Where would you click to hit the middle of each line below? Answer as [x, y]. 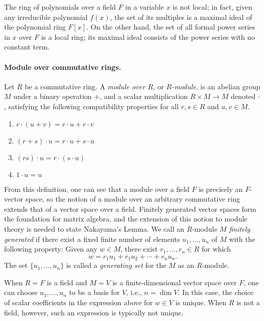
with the [242, 239]
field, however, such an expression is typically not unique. [94, 312]
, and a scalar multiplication [144, 96]
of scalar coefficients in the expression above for [78, 302]
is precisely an [221, 189]
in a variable [145, 7]
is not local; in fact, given [212, 7]
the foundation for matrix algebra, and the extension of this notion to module [126, 219]
